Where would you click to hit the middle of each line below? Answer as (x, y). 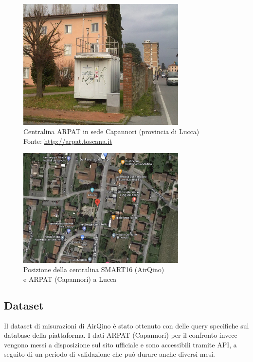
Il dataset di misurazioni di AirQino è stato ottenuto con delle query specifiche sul (126, 325)
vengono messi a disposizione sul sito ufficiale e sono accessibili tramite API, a (120, 344)
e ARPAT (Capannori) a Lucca (70, 279)
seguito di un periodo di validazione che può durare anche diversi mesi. (110, 354)
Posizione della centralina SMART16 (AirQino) (94, 269)
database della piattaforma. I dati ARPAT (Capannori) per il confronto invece (121, 335)
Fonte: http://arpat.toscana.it (68, 141)
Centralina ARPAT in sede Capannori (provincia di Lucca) (111, 131)
